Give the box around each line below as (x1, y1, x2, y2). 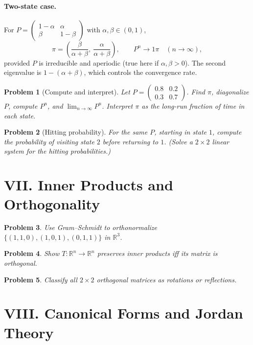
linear (212, 136, 229, 146)
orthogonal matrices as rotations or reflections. (96, 274, 237, 284)
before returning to (102, 136, 159, 146)
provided (4, 57, 30, 68)
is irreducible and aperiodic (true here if (39, 57, 159, 68)
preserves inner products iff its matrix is (97, 248, 218, 258)
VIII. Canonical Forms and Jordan (4, 303, 243, 323)
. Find (186, 86, 205, 96)
